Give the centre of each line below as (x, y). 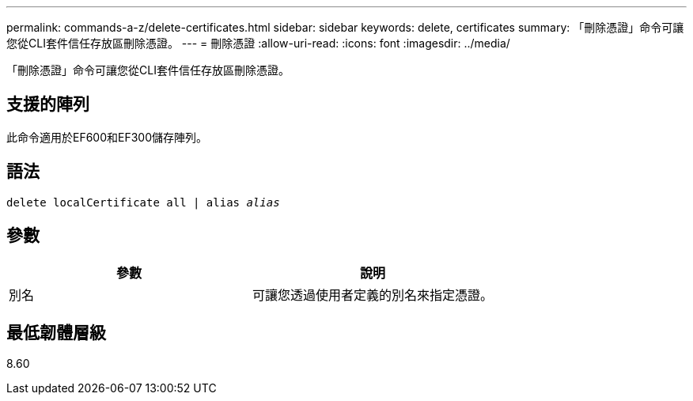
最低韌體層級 (56, 332)
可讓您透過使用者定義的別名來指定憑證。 (373, 295)
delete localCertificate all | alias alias (143, 202)
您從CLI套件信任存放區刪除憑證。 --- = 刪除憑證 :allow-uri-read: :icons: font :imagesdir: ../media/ (258, 43)
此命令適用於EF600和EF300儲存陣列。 (107, 137)
